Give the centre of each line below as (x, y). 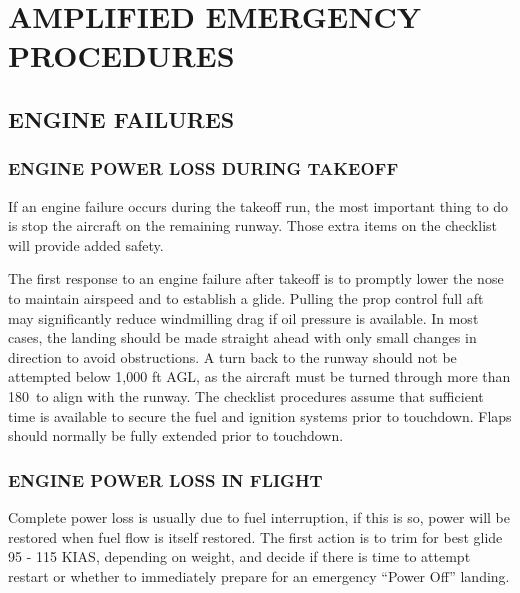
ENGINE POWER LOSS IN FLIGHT (165, 479)
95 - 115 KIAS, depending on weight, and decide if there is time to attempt (239, 556)
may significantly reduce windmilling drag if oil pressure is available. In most (243, 317)
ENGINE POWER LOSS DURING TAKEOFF (203, 168)
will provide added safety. (86, 244)
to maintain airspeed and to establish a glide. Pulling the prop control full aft (246, 297)
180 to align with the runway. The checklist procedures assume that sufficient (246, 395)
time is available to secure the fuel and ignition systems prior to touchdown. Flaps (260, 415)
